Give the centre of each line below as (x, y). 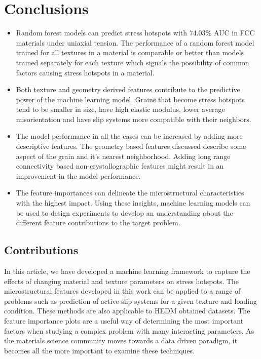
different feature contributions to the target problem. (98, 223)
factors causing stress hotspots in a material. (85, 72)
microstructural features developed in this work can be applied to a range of (122, 291)
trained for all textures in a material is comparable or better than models (130, 52)
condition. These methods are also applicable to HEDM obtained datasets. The (127, 311)
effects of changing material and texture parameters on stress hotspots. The (122, 281)
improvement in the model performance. (78, 175)
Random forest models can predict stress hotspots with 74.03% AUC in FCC (135, 33)
